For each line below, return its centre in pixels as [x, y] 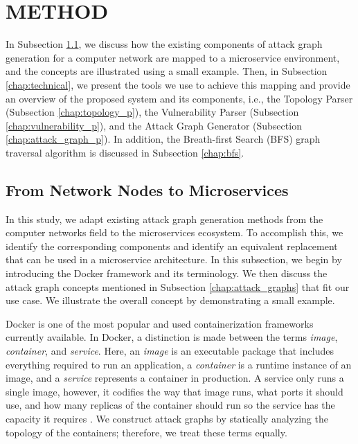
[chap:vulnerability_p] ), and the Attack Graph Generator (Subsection [154, 125]
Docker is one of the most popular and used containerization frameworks [160, 323]
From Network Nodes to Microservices [147, 189]
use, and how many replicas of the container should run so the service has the [170, 405]
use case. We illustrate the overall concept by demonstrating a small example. [170, 300]
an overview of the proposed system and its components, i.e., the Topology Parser [179, 98]
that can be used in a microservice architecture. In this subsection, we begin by [174, 259]
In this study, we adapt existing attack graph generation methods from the [164, 219]
